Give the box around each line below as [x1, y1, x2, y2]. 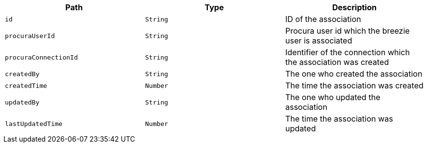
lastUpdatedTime [5, 120, 63, 127]
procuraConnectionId [5, 53, 78, 61]
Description [332, 2, 377, 12]
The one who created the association [285, 69, 423, 79]
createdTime [5, 82, 48, 89]
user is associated [285, 36, 352, 45]
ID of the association [285, 14, 361, 24]
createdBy [5, 70, 40, 78]
